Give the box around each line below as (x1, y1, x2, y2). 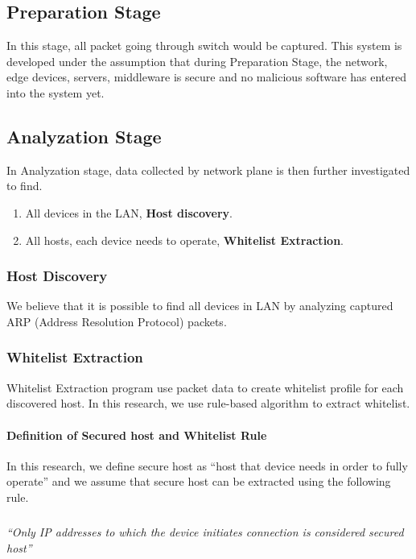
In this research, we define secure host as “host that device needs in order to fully (6, 457, 408, 474)
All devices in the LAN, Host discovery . (25, 204, 233, 221)
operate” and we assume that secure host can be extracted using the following (6, 473, 391, 490)
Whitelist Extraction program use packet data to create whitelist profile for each (6, 379, 404, 395)
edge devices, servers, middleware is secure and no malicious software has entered (6, 68, 406, 85)
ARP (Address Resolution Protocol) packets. (6, 313, 227, 329)
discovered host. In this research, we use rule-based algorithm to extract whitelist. (6, 395, 410, 412)
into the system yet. (6, 84, 105, 101)
